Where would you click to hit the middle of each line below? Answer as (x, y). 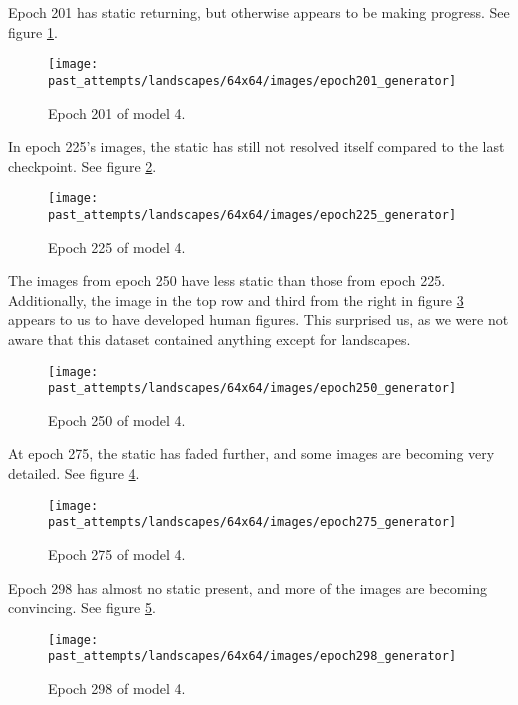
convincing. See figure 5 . (82, 607)
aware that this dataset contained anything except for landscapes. (209, 338)
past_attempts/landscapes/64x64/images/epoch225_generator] (252, 214)
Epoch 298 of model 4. (117, 688)
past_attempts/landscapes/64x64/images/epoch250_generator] (252, 388)
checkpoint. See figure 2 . (82, 165)
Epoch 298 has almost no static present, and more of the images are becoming (247, 587)
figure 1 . (33, 31)
